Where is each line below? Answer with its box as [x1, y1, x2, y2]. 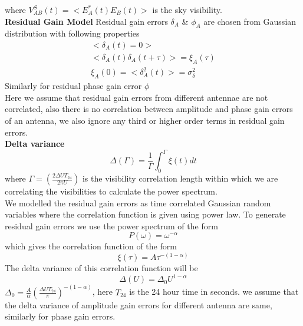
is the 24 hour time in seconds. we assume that [129, 285, 299, 298]
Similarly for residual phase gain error [5, 80, 142, 92]
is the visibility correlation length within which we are [82, 172, 278, 185]
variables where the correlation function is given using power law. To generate [5, 208, 286, 220]
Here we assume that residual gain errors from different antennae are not [5, 91, 268, 103]
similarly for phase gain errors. [5, 310, 116, 322]
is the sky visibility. [152, 4, 222, 15]
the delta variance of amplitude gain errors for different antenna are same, [5, 298, 272, 311]
